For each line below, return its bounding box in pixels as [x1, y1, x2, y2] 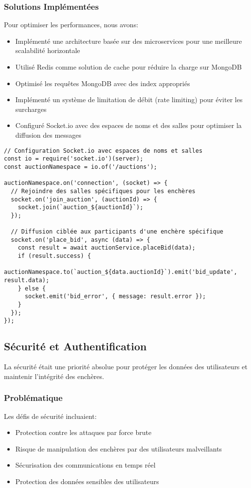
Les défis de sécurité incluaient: [4, 411, 97, 421]
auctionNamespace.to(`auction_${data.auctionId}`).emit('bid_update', [4, 269, 237, 276]
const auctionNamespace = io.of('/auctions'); [4, 163, 157, 170]
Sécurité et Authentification [4, 339, 147, 354]
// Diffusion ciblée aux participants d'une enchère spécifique [11, 228, 224, 235]
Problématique [4, 392, 63, 404]
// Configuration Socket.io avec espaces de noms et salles [4, 147, 203, 154]
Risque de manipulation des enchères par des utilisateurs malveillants [15, 443, 222, 453]
